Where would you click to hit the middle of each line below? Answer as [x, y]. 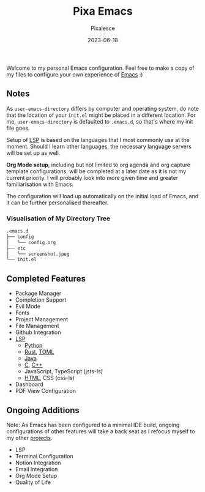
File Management [37, 326]
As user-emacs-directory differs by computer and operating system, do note [103, 108]
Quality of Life [33, 482]
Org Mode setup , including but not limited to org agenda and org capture [99, 165]
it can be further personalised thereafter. [58, 203]
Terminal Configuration [44, 456]
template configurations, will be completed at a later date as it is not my [96, 171]
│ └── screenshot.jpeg [38, 254]
